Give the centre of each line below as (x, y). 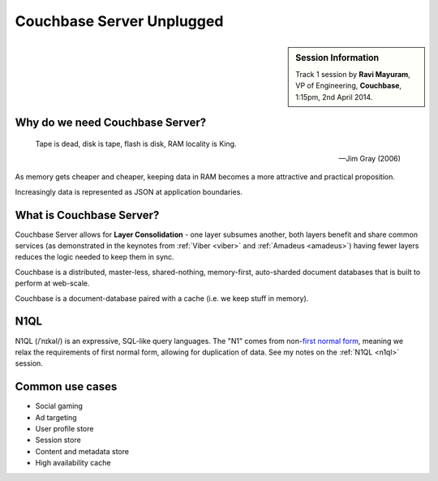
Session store (58, 440)
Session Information (337, 58)
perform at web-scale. (52, 283)
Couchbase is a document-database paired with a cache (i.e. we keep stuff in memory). (162, 298)
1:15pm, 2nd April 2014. (334, 97)
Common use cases (66, 387)
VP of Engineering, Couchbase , (348, 86)
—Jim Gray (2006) (369, 158)
